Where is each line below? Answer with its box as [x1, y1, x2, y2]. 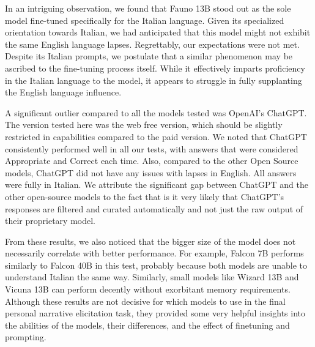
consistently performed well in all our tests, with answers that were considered [5, 142, 298, 155]
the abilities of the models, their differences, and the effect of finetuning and [5, 318, 290, 331]
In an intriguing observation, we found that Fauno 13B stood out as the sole [5, 2, 291, 14]
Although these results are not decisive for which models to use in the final [5, 294, 286, 307]
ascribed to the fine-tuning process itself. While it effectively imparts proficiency [5, 61, 305, 74]
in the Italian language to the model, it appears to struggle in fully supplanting [5, 73, 302, 86]
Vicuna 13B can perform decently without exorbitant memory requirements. [5, 283, 291, 296]
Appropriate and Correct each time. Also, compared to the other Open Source [5, 154, 298, 167]
